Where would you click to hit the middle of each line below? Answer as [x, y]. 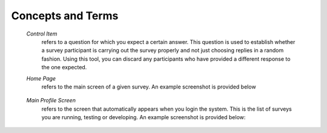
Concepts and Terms [65, 16]
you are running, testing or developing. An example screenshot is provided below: [144, 117]
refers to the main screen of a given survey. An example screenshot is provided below [149, 87]
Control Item [42, 34]
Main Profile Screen [51, 101]
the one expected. [64, 67]
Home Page [41, 78]
